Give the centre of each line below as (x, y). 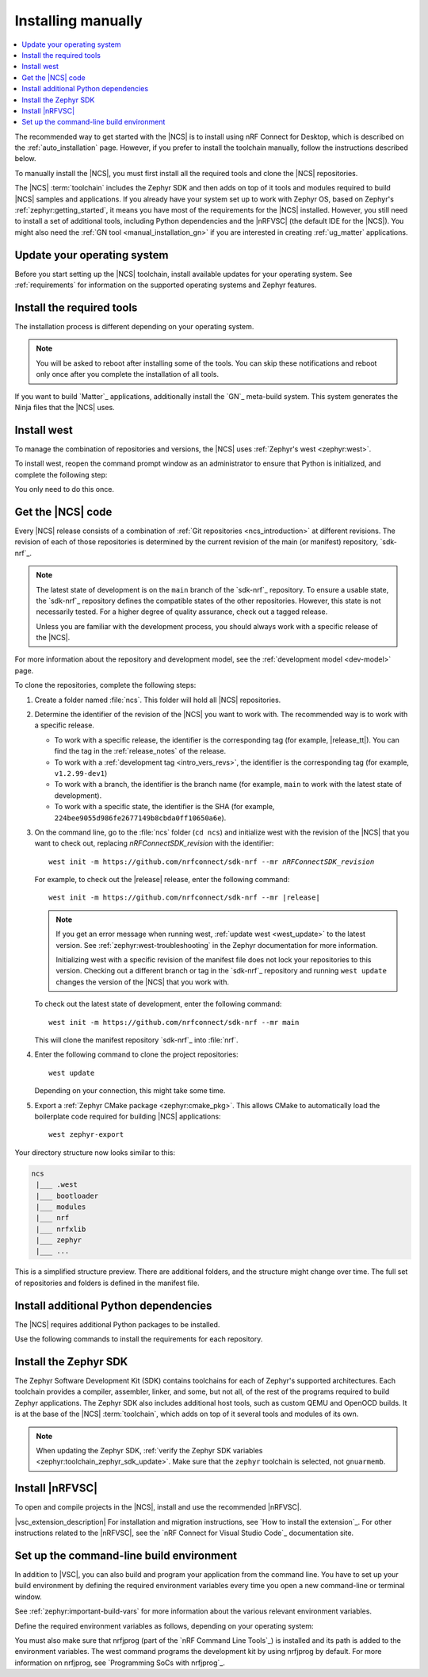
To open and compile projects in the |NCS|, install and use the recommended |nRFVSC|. (158, 1507)
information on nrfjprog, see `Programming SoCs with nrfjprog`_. (120, 1663)
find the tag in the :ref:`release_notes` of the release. (140, 751)
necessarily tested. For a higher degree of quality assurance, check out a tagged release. (182, 612)
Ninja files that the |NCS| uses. (65, 407)
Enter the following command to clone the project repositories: (136, 1054)
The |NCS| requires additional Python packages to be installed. (117, 1324)
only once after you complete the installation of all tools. (128, 374)
